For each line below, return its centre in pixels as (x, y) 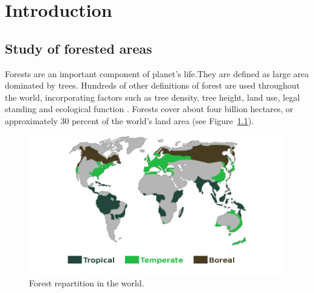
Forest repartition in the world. (87, 283)
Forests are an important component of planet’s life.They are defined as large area (157, 73)
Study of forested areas (78, 48)
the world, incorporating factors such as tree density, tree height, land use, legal (152, 97)
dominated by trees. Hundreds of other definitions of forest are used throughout (152, 85)
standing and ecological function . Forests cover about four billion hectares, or (149, 109)
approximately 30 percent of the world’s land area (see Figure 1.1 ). (130, 120)
